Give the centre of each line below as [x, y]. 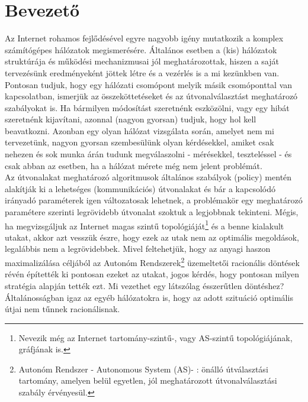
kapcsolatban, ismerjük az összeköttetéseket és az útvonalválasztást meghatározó [151, 96]
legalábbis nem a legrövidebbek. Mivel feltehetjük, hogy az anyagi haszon [138, 249]
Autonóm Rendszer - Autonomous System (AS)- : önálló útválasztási [143, 369]
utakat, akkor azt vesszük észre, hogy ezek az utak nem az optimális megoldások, [152, 237]
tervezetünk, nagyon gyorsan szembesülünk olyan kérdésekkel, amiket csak [139, 142]
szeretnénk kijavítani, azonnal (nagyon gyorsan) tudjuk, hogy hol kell [131, 119]
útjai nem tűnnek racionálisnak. [62, 309]
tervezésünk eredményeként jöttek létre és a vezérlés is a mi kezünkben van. [142, 72]
